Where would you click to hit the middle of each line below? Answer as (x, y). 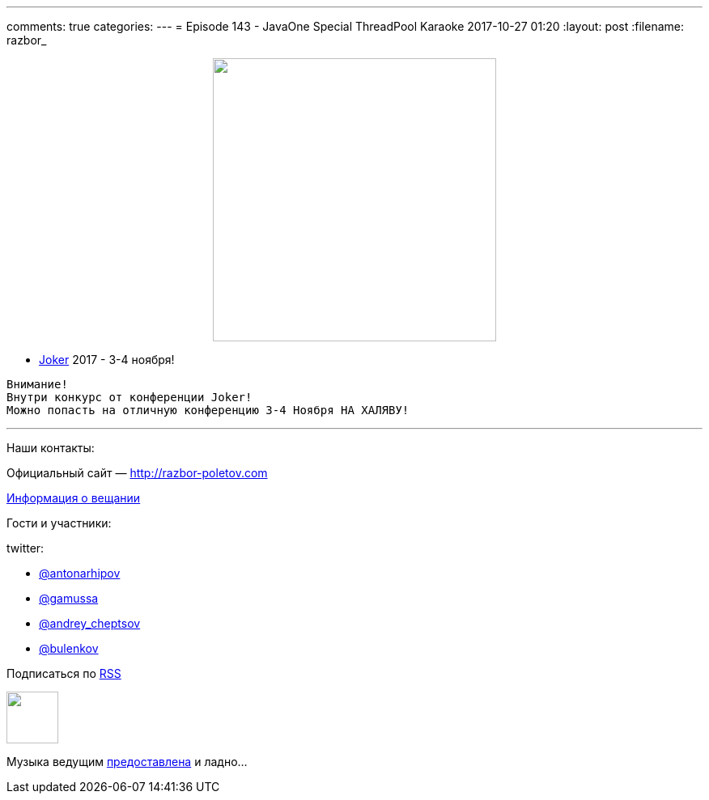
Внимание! (37, 384)
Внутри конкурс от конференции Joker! (129, 397)
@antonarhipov (80, 573)
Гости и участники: (59, 523)
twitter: (25, 548)
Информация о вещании (74, 498)
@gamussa (69, 598)
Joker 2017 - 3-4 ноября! (107, 360)
